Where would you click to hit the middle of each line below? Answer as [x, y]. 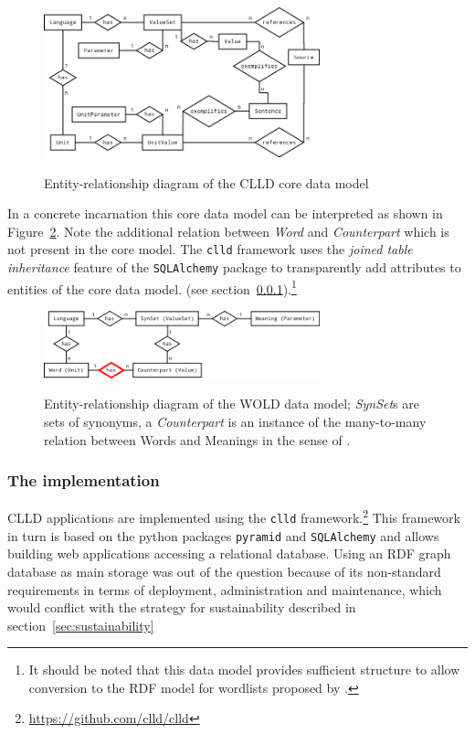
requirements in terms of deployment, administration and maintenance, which [225, 589]
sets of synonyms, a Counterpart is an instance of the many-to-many [235, 421]
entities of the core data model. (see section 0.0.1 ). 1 [152, 287]
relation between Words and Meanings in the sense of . [197, 439]
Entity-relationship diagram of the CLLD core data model [206, 182]
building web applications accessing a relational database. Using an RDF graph [229, 553]
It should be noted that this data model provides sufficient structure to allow [244, 670]
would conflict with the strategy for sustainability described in [182, 607]
